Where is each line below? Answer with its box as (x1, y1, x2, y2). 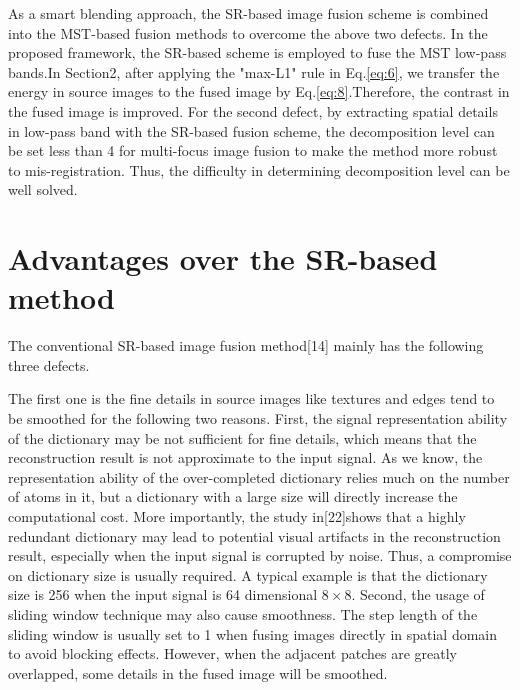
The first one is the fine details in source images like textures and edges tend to (8, 388, 495, 409)
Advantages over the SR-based (8, 238, 438, 279)
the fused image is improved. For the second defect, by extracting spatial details (8, 100, 498, 121)
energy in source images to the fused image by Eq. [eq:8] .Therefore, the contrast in (8, 81, 510, 102)
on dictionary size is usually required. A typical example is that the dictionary (8, 564, 488, 585)
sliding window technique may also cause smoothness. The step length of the (8, 603, 478, 624)
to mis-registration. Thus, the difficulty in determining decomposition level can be (8, 159, 510, 180)
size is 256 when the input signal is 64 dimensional (8, 584, 318, 605)
